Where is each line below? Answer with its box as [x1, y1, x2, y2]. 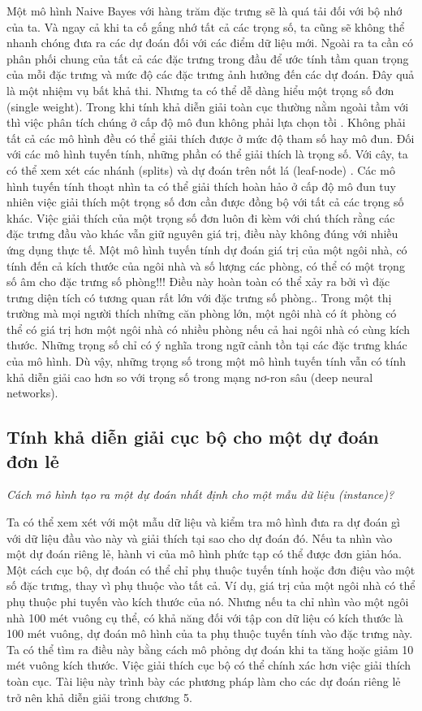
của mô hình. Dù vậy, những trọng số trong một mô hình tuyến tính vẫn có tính [6, 353, 406, 370]
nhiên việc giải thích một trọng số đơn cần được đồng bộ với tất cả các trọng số [6, 193, 404, 210]
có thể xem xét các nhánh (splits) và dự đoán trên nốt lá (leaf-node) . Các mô [6, 161, 395, 178]
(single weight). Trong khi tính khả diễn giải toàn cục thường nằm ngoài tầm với [6, 98, 409, 115]
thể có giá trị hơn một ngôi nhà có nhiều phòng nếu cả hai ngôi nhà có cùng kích [6, 320, 411, 337]
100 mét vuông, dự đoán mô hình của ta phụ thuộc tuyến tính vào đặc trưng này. [6, 625, 413, 642]
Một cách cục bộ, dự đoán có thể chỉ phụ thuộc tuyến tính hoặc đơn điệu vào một [6, 561, 416, 578]
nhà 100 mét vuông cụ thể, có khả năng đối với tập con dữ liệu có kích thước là [6, 609, 403, 626]
